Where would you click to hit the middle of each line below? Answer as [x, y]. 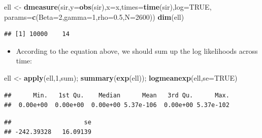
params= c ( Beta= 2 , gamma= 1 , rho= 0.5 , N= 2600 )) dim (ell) [94, 16]
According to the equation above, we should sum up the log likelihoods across [137, 50]
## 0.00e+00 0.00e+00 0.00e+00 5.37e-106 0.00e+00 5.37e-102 [117, 105]
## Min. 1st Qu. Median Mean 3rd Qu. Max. [117, 95]
